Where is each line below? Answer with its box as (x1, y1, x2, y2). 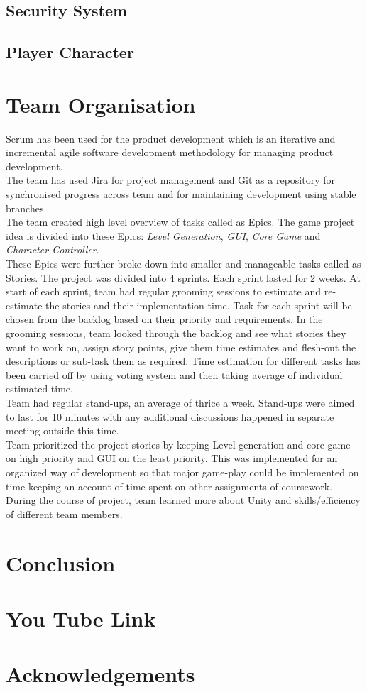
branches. (6, 200, 47, 215)
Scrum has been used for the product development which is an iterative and (6, 131, 336, 145)
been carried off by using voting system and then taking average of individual (6, 367, 343, 382)
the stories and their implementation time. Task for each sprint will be (45, 297, 352, 312)
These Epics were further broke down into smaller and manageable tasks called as (6, 256, 361, 271)
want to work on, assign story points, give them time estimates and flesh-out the (6, 339, 356, 354)
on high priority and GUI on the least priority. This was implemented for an (6, 451, 338, 466)
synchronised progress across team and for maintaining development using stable (6, 187, 356, 202)
